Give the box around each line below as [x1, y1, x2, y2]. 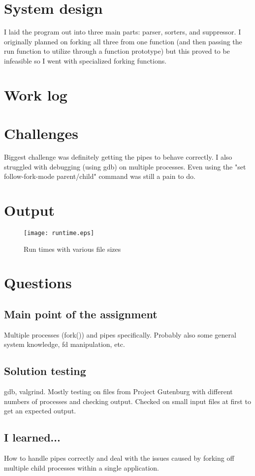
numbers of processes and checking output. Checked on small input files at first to [4, 396, 251, 406]
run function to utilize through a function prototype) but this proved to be [4, 46, 230, 56]
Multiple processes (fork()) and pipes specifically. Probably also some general [4, 329, 236, 340]
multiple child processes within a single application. [4, 462, 159, 473]
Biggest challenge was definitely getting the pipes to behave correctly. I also [4, 152, 232, 162]
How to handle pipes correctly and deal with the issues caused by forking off [4, 453, 234, 463]
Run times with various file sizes [24, 243, 121, 254]
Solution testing [4, 363, 86, 378]
